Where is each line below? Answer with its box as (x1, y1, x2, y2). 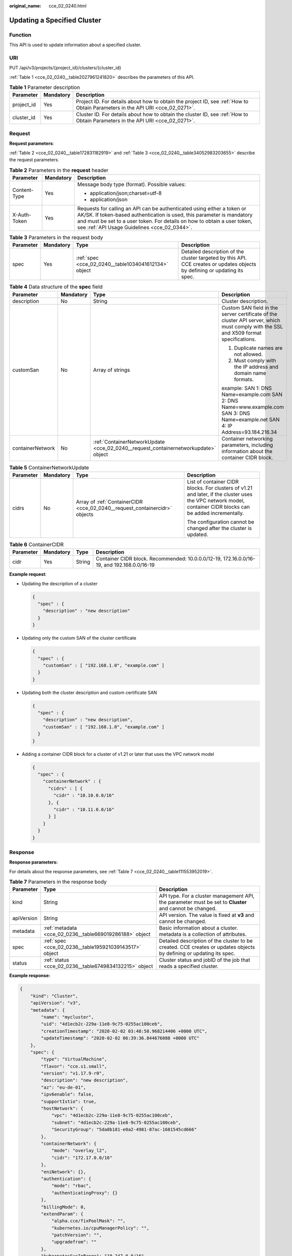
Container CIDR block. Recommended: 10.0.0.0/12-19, (96, 555, 222, 562)
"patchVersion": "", (51, 1232, 102, 1238)
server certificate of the (221, 310, 277, 318)
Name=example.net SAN (221, 416, 280, 423)
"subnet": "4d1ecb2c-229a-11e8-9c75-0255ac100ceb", (51, 1119, 181, 1125)
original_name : (9, 3, 42, 9)
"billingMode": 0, (41, 1204, 86, 1210)
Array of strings (93, 366, 130, 373)
